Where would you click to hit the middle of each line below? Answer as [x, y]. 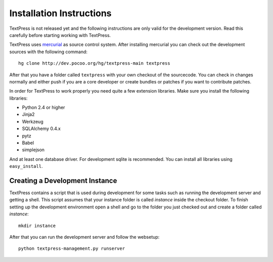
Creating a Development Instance [63, 181]
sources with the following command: [49, 52]
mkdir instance [37, 226]
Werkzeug [33, 121]
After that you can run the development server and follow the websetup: [84, 237]
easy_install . [26, 166]
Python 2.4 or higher [43, 107]
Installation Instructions [60, 13]
